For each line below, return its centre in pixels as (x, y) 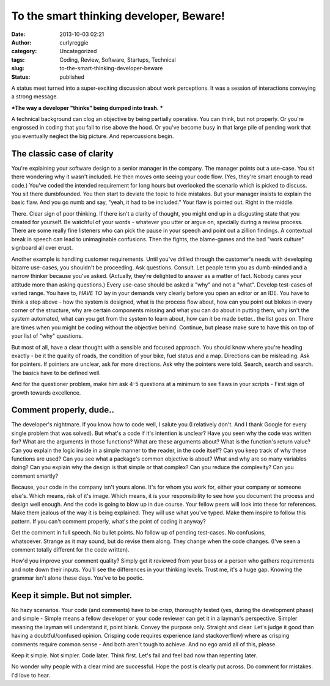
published (72, 77)
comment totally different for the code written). (70, 549)
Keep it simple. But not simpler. (72, 595)
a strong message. (35, 97)
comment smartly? (35, 476)
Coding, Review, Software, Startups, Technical (118, 60)
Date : (18, 34)
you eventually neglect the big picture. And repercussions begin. (93, 136)
